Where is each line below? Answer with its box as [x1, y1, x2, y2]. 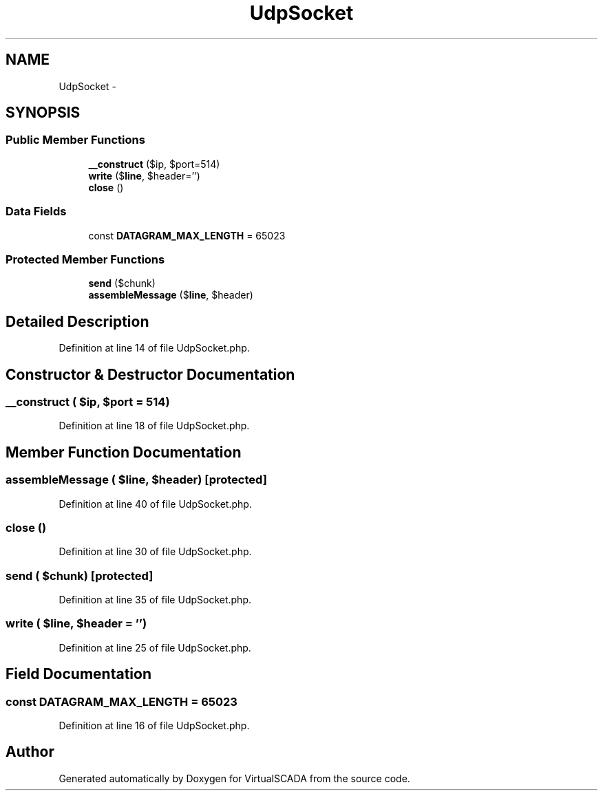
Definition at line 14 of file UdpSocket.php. [59, 342, 250, 354]
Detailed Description [6, 312, 149, 330]
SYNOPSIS [6, 104, 81, 122]
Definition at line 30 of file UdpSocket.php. [59, 546, 252, 558]
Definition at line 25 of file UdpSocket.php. [59, 641, 251, 654]
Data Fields [6, 204, 67, 219]
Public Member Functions [6, 133, 145, 147]
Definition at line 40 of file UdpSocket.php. [59, 497, 252, 510]
